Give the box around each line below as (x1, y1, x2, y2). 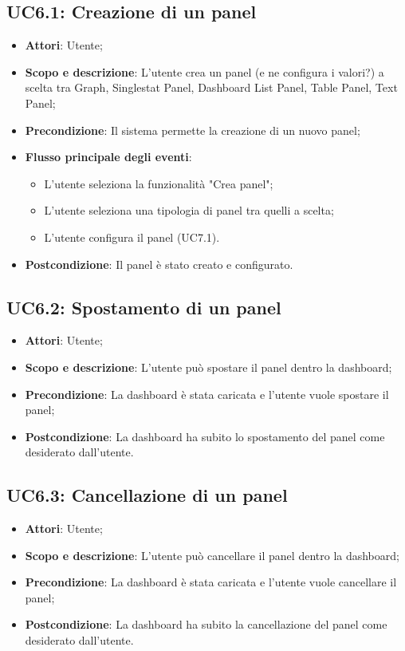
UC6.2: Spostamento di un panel (6, 294, 281, 319)
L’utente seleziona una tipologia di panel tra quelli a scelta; (44, 202, 334, 219)
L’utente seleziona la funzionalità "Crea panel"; (44, 175, 273, 191)
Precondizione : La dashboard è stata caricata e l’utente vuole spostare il (25, 385, 389, 402)
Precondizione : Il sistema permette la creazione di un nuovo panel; (25, 121, 360, 138)
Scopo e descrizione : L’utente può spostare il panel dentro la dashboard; (25, 358, 392, 375)
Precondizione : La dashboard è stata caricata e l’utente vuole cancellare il (25, 574, 397, 590)
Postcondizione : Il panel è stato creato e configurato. (25, 255, 293, 272)
